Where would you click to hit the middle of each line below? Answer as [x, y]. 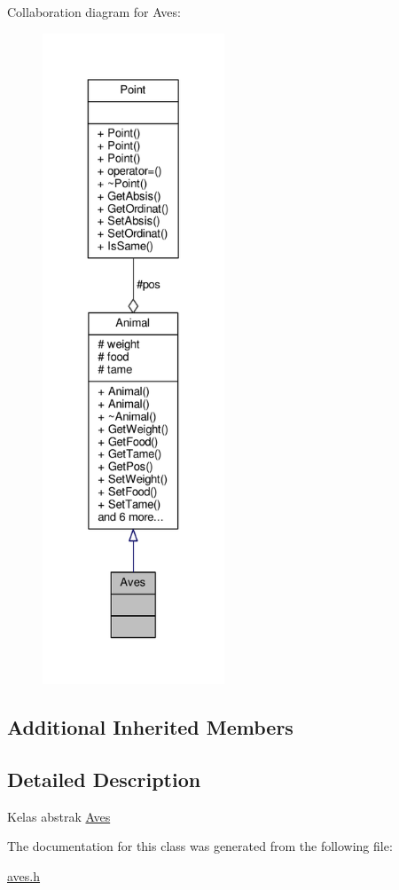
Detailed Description [104, 779]
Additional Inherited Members [150, 726]
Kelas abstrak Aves [59, 816]
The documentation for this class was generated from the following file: [200, 846]
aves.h [24, 875]
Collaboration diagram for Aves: [94, 12]
